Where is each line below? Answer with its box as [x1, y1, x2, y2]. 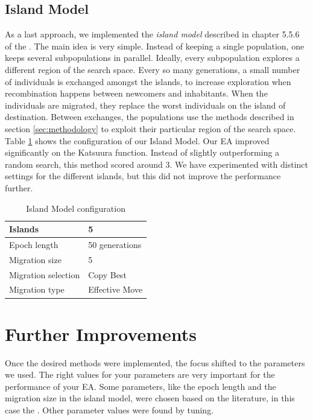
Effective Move [88, 283, 143, 296]
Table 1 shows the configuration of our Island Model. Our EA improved [5, 134, 270, 147]
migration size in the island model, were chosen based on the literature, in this [5, 392, 295, 404]
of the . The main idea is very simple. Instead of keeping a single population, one [5, 39, 305, 52]
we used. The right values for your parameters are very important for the [5, 368, 275, 381]
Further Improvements [5, 321, 197, 346]
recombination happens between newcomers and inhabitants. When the [5, 87, 268, 100]
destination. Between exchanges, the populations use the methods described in [5, 110, 294, 123]
